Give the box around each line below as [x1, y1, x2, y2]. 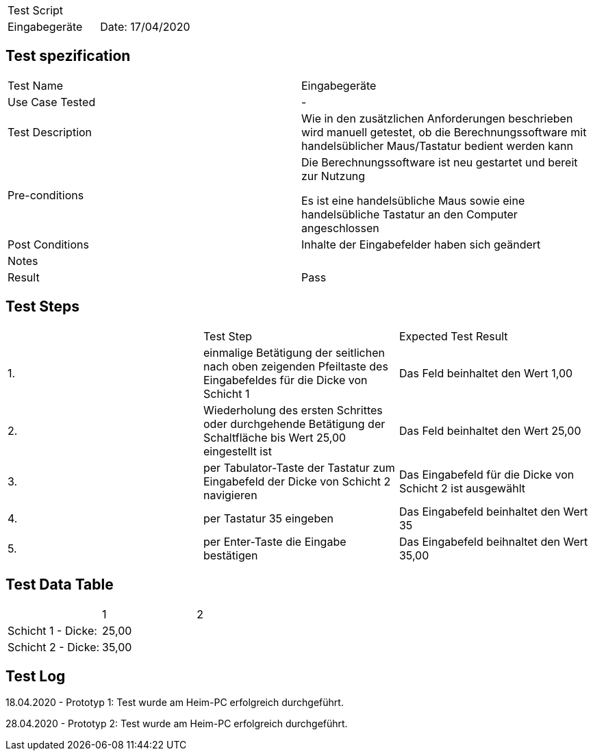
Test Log [5, 667, 66, 685]
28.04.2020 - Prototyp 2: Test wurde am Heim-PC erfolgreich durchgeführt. [5, 718, 348, 730]
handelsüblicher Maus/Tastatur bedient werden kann [301, 138, 573, 153]
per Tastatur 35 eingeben [203, 511, 333, 525]
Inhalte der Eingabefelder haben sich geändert [301, 237, 541, 251]
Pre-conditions [8, 188, 84, 202]
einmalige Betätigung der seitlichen [203, 345, 385, 360]
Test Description [8, 125, 92, 139]
